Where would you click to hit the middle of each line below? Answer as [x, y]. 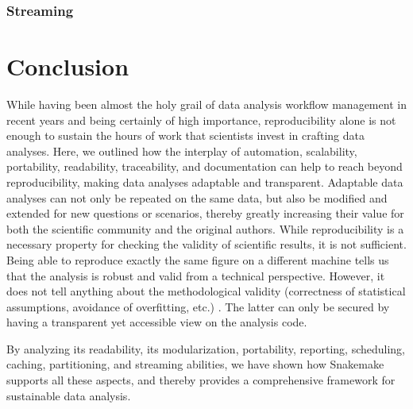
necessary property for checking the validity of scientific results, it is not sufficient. [206, 244]
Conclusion [68, 66]
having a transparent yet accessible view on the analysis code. [157, 322]
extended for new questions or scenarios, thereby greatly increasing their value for [205, 213]
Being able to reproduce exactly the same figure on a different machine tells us [198, 259]
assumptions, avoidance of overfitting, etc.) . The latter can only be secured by [198, 306]
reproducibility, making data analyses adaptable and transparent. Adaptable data [205, 181]
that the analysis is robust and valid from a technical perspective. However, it [196, 275]
